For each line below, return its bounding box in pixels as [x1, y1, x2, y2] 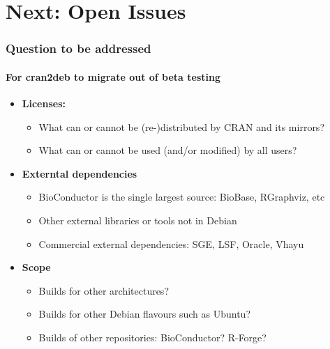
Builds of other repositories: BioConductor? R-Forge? [38, 329, 267, 344]
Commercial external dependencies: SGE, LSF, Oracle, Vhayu [38, 236, 304, 251]
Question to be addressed [6, 40, 151, 57]
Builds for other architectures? [38, 283, 169, 297]
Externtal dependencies [22, 166, 137, 180]
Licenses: [22, 96, 66, 111]
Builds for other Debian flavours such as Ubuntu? [38, 307, 250, 321]
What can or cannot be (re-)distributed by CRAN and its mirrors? [38, 119, 324, 134]
